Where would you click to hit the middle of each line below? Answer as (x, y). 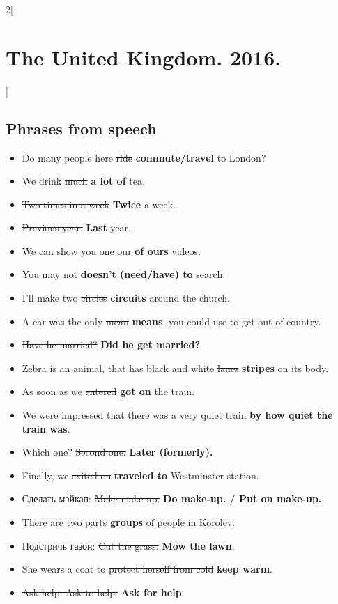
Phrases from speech (81, 128)
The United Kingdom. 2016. (144, 57)
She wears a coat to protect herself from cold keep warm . (147, 569)
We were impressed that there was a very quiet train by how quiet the (177, 415)
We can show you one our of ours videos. (111, 250)
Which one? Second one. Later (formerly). (117, 452)
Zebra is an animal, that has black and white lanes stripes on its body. (175, 367)
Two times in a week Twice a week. (99, 204)
